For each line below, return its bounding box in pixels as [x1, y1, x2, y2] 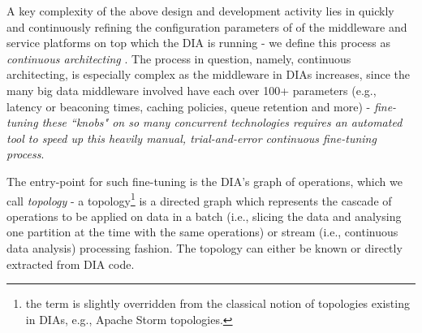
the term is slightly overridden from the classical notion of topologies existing [25, 295, 410, 312]
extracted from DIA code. [6, 255, 135, 272]
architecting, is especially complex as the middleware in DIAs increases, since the [6, 66, 410, 83]
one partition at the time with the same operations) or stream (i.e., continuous [6, 223, 398, 240]
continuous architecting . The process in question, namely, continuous [6, 50, 351, 67]
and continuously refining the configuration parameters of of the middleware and [6, 18, 407, 35]
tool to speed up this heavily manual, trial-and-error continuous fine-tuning [6, 129, 377, 146]
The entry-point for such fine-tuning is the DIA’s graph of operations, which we [6, 172, 403, 189]
